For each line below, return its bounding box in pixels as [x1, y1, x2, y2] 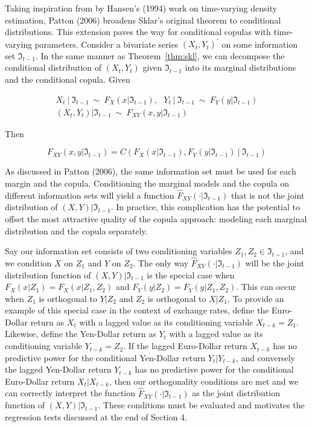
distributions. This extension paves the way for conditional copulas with [5, 25, 271, 38]
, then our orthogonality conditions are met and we [109, 374, 299, 387]
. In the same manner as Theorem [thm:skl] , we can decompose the [35, 49, 285, 62]
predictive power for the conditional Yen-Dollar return [5, 351, 206, 364]
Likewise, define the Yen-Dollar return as [5, 327, 156, 340]
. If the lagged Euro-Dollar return [123, 339, 247, 352]
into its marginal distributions [185, 61, 296, 74]
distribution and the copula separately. [5, 224, 148, 237]
